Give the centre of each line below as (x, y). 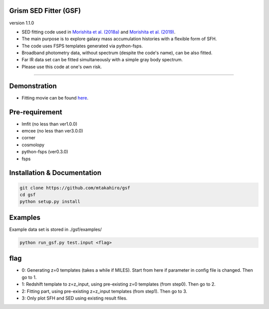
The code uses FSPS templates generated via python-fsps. (82, 46)
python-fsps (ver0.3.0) (45, 152)
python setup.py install (50, 202)
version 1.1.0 (22, 23)
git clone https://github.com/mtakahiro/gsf (75, 188)
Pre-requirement (36, 112)
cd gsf (28, 195)
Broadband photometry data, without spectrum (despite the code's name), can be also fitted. (117, 53)
